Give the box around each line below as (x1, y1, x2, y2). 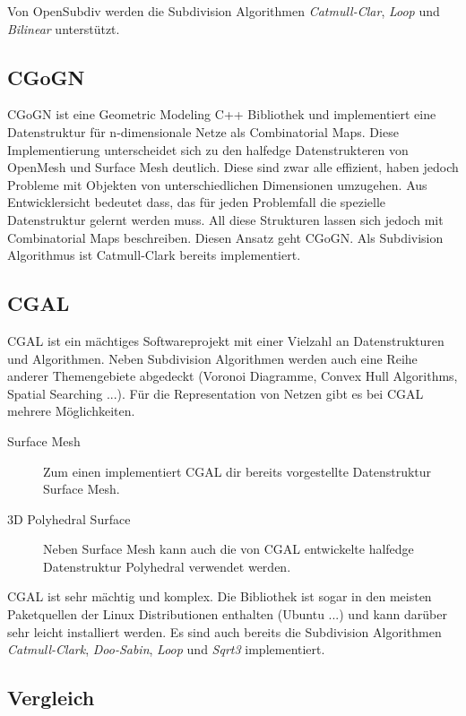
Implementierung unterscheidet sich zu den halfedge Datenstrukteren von (7, 140, 409, 159)
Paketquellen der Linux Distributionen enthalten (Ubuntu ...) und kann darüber (7, 605, 447, 624)
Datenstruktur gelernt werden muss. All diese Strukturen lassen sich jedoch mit (7, 210, 444, 229)
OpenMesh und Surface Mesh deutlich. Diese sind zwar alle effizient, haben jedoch (7, 158, 459, 177)
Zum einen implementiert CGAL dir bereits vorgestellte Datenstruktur (43, 462, 432, 480)
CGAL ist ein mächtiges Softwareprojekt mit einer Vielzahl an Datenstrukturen (7, 331, 444, 349)
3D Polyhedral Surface (7, 509, 131, 528)
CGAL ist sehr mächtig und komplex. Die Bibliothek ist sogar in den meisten (7, 587, 432, 606)
